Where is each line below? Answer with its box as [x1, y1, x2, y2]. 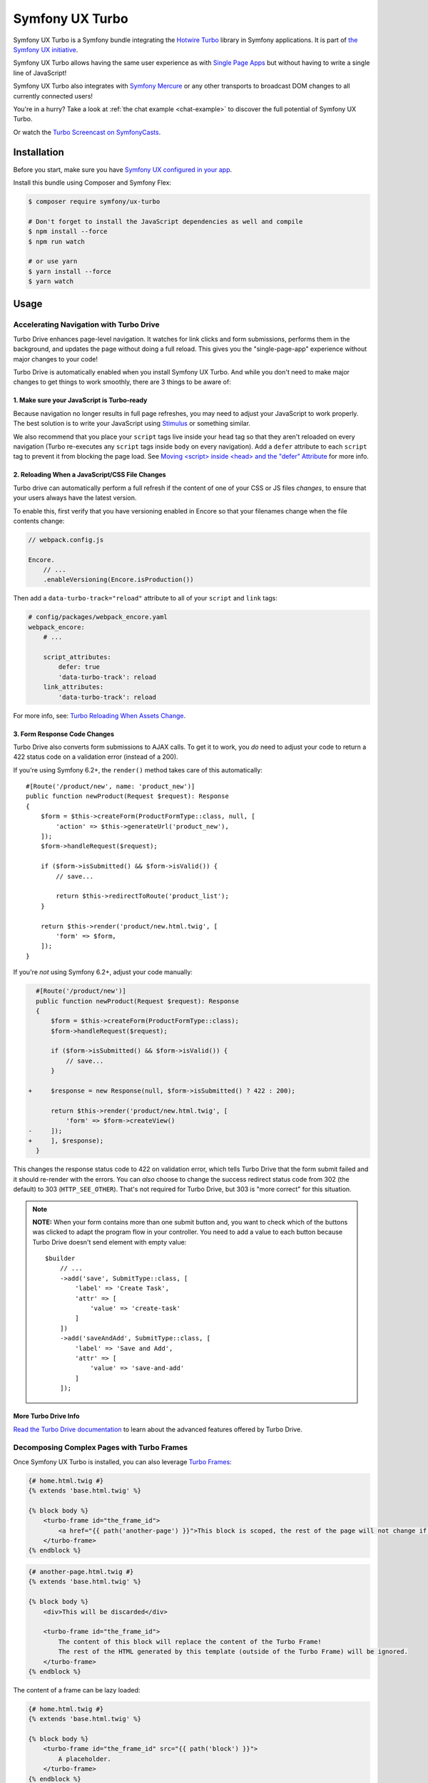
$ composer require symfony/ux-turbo [28, 197, 160, 205]
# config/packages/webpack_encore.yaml [28, 613, 168, 621]
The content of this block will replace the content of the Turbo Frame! [58, 1638, 322, 1645]
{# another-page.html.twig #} [28, 1568, 134, 1575]
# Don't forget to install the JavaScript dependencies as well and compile [28, 218, 303, 225]
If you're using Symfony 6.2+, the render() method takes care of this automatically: [13, 765, 263, 774]
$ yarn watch [28, 277, 74, 285]
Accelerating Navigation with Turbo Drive [13, 320, 160, 329]
